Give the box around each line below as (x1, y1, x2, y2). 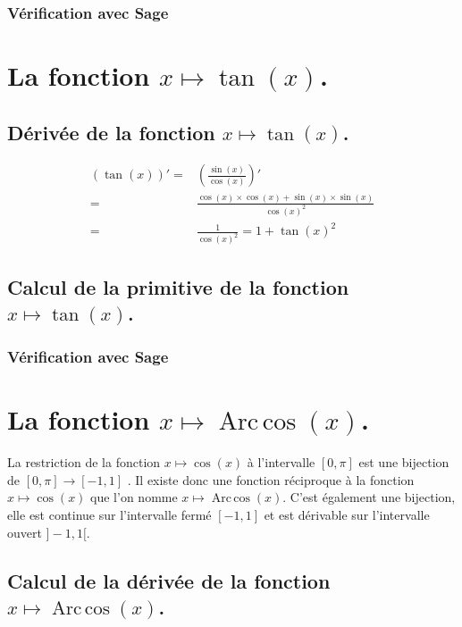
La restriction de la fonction (7, 453, 161, 472)
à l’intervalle (247, 453, 315, 472)
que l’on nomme (90, 488, 178, 506)
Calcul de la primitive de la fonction (7, 272, 349, 300)
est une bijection (358, 453, 449, 472)
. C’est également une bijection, (282, 488, 456, 506)
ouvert (7, 522, 42, 541)
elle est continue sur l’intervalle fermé (7, 506, 212, 524)
